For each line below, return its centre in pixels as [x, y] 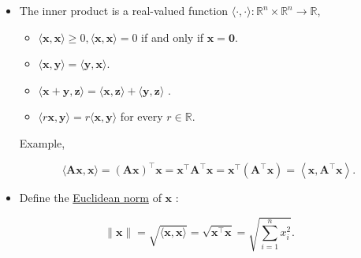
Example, [42, 142]
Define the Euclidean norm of [90, 198]
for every [141, 116]
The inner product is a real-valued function [124, 10]
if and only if [173, 37]
